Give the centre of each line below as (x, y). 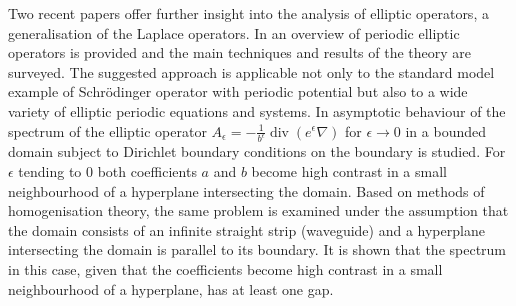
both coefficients (147, 171)
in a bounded (446, 130)
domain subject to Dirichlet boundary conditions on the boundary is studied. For (257, 151)
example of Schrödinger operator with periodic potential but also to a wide (238, 91)
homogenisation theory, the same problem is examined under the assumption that (258, 210)
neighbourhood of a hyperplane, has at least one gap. (171, 288)
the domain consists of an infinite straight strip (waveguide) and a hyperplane (246, 229)
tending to (50, 171)
